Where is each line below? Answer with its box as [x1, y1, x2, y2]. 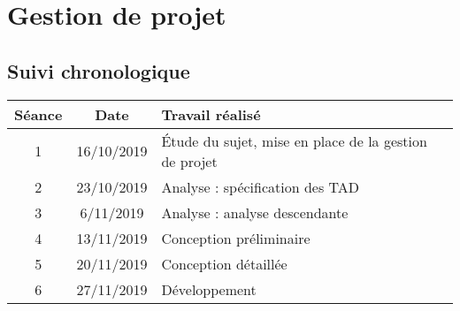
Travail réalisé [161, 103, 261, 125]
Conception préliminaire [161, 227, 310, 248]
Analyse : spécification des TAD [161, 176, 360, 197]
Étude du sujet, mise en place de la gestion [161, 130, 427, 151]
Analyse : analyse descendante [161, 201, 349, 223]
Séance [14, 103, 63, 125]
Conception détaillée [161, 253, 287, 274]
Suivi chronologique [7, 57, 190, 84]
